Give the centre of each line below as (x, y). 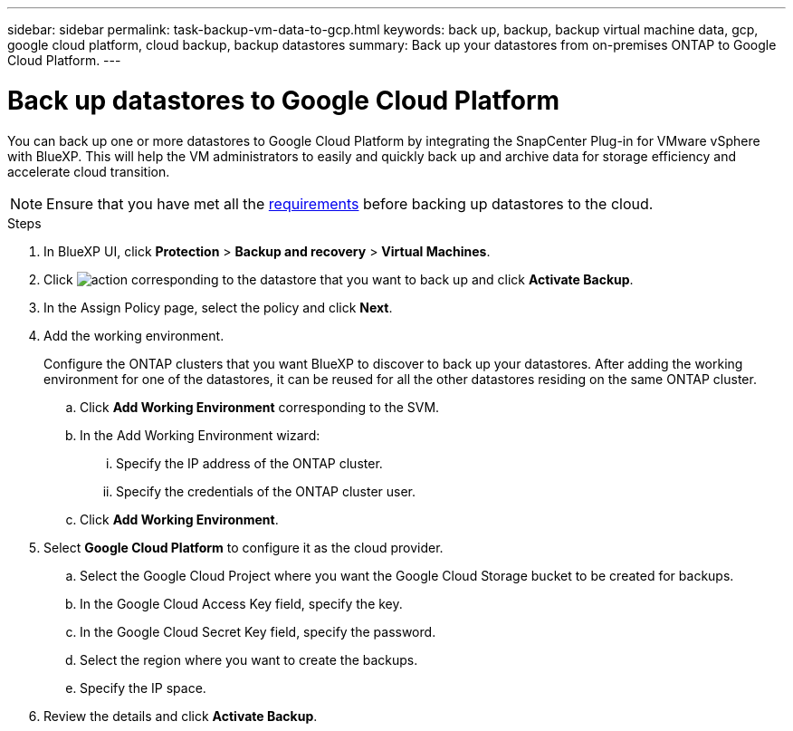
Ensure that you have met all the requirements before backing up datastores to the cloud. (350, 203)
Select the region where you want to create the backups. (249, 659)
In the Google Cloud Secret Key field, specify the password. (258, 631)
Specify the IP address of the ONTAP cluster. (249, 463)
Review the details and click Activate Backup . (181, 716)
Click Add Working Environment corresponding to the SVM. (260, 407)
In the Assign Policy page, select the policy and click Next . (218, 307)
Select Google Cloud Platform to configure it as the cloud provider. (244, 547)
